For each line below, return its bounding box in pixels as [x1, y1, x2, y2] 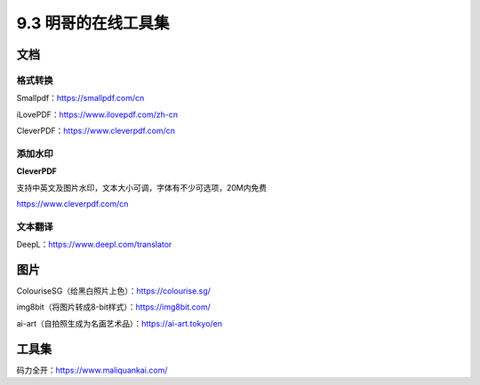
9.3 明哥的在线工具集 [16, 13, 170, 33]
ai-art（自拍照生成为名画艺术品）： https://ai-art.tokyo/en [16, 318, 222, 328]
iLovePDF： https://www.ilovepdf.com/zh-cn [16, 109, 179, 120]
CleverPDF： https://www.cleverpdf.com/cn [16, 125, 176, 137]
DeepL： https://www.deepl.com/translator [16, 240, 172, 250]
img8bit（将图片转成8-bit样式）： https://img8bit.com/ [16, 302, 211, 312]
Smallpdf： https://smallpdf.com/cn [16, 93, 145, 104]
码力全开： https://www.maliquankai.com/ [16, 365, 168, 375]
